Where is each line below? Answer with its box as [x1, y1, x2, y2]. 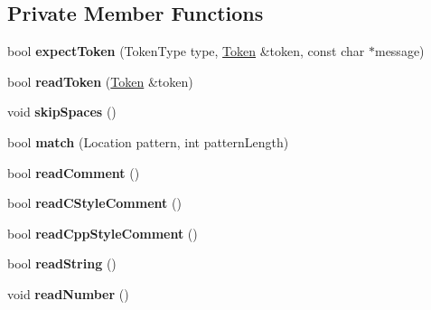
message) [374, 42, 425, 61]
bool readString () [7, 254, 117, 273]
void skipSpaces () [7, 102, 117, 121]
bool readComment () [7, 163, 140, 182]
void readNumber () [7, 284, 129, 303]
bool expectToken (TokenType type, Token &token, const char [7, 42, 365, 61]
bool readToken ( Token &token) [7, 71, 193, 90]
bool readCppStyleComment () [7, 223, 198, 242]
